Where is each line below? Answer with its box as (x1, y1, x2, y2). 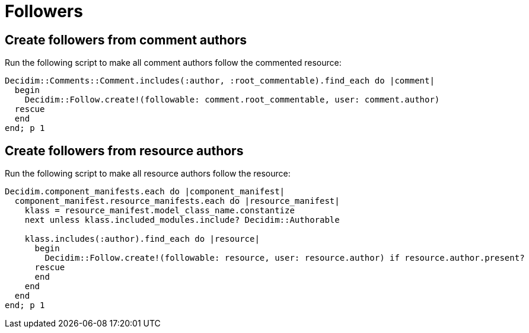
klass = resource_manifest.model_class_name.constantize (24, 206, 295, 216)
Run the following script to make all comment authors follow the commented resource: (5, 57, 342, 68)
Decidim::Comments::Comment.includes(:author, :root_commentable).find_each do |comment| (5, 76, 435, 86)
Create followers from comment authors (5, 32, 247, 47)
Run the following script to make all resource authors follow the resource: (5, 168, 291, 179)
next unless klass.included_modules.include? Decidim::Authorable (24, 215, 340, 225)
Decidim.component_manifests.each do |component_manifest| (5, 187, 285, 197)
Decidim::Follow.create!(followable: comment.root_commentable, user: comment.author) (24, 95, 440, 105)
